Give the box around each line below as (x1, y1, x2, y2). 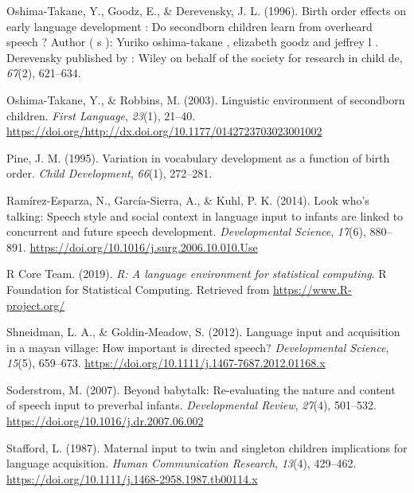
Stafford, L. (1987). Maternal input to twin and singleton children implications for (6, 439, 408, 456)
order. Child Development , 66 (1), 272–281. (6, 165, 213, 182)
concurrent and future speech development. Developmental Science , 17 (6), (6, 223, 366, 240)
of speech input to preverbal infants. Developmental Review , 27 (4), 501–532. (6, 397, 377, 413)
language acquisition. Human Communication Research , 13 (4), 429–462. (6, 455, 357, 471)
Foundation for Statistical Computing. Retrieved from (6, 280, 270, 297)
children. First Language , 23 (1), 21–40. (6, 107, 196, 123)
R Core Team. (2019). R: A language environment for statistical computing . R (6, 265, 387, 282)
